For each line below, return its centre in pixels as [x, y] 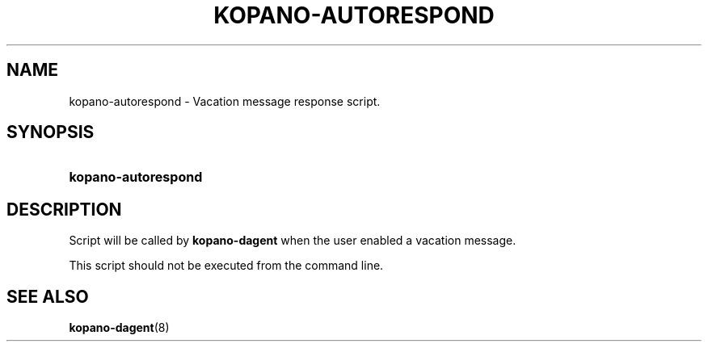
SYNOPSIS [51, 132]
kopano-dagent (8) [119, 328]
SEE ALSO [48, 296]
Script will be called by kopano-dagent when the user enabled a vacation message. [293, 241]
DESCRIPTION [64, 209]
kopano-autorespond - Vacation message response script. [225, 101]
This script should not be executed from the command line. [226, 266]
